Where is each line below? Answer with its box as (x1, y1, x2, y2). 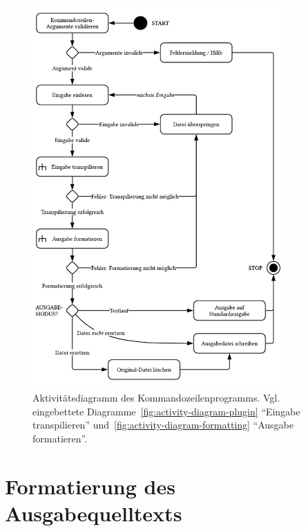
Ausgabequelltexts (5, 498, 182, 527)
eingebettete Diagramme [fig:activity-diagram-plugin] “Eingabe (32, 404, 300, 418)
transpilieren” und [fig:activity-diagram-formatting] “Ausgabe (32, 417, 294, 432)
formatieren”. (32, 431, 88, 445)
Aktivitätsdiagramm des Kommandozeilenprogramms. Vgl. (32, 390, 280, 405)
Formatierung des (5, 471, 175, 500)
